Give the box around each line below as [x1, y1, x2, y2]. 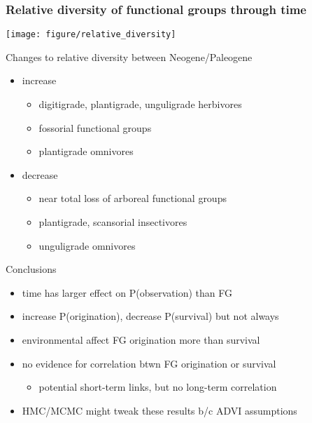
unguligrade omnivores [38, 238, 136, 253]
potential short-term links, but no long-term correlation [38, 380, 277, 394]
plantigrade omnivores [38, 144, 134, 159]
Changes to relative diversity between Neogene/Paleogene [6, 49, 253, 64]
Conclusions [6, 262, 57, 276]
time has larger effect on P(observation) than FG [22, 285, 232, 300]
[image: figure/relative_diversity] [6, 29, 176, 40]
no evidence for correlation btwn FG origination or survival [22, 356, 276, 370]
